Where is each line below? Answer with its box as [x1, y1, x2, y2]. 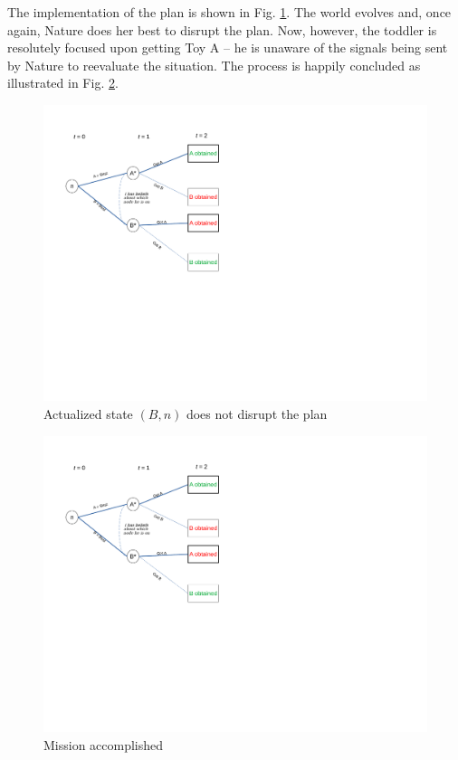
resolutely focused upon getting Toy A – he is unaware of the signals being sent [7, 38, 448, 57]
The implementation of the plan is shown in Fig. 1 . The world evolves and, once [7, 3, 452, 21]
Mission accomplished [43, 735, 164, 754]
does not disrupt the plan [186, 404, 328, 423]
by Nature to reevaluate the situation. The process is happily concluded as [7, 55, 421, 74]
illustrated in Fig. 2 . [7, 73, 119, 92]
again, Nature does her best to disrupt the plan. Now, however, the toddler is [7, 20, 437, 39]
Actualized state [43, 404, 133, 423]
